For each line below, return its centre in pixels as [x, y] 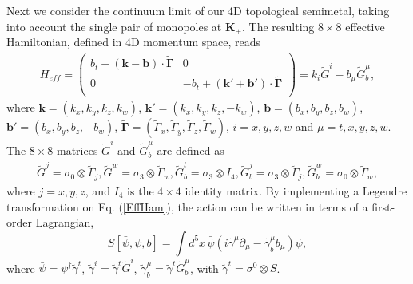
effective [365, 26]
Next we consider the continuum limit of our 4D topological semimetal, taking [198, 10]
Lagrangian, [65, 222]
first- [383, 206]
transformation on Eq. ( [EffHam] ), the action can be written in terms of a [187, 206]
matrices [77, 150]
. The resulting [278, 26]
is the [141, 190]
